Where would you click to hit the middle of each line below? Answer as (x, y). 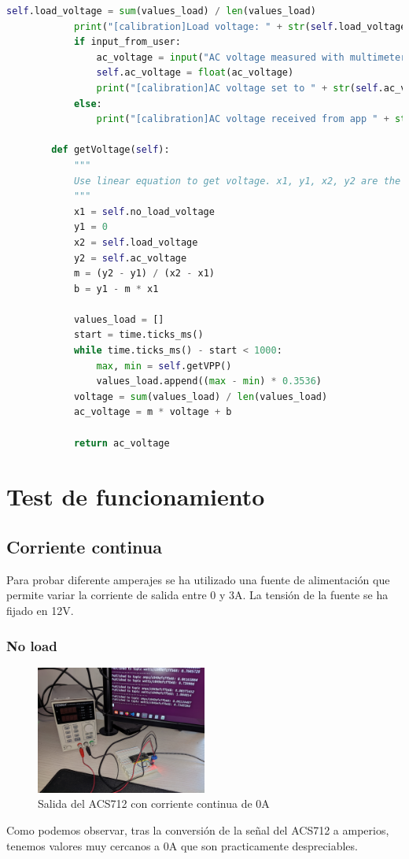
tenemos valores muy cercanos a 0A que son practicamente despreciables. (182, 845)
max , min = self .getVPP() (164, 366)
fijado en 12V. (40, 610)
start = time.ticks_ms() (138, 335)
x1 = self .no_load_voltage (144, 211)
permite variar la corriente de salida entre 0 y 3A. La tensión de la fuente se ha (197, 595)
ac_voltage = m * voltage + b (153, 412)
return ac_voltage (122, 443)
